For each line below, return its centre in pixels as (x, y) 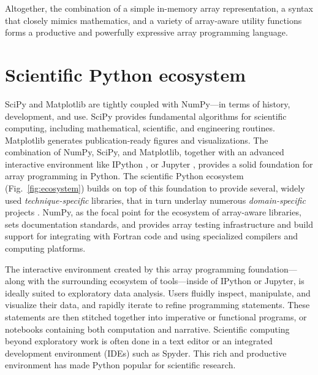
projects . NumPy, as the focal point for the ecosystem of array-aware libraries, (153, 212)
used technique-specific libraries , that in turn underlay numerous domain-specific (155, 200)
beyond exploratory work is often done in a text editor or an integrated (139, 341)
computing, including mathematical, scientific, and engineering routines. (140, 128)
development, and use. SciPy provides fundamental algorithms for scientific (146, 116)
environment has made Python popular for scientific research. (120, 365)
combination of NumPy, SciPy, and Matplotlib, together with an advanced (145, 152)
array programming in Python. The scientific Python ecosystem (124, 176)
